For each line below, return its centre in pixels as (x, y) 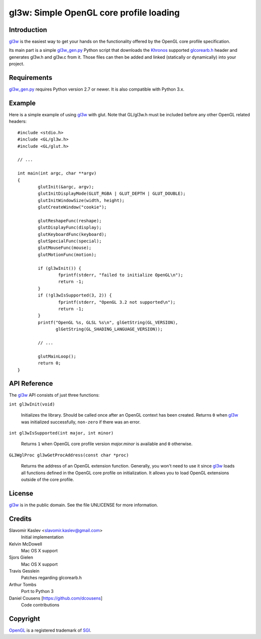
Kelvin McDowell (25, 544)
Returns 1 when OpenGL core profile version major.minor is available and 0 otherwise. (107, 444)
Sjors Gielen (21, 558)
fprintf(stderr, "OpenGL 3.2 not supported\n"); (117, 302)
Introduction (28, 30)
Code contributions (40, 605)
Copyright (25, 618)
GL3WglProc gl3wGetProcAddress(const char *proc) (69, 455)
